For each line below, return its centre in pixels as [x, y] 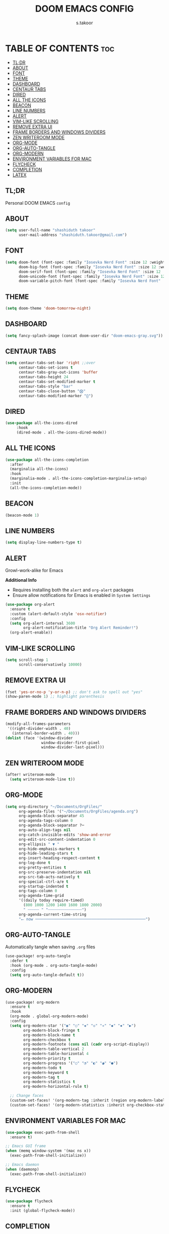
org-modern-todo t [43, 1068]
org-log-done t [34, 863]
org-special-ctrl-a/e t [44, 882]
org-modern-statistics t [49, 1082]
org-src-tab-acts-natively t [49, 877]
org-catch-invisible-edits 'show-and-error [65, 835]
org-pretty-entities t [42, 868]
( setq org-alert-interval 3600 [43, 623]
